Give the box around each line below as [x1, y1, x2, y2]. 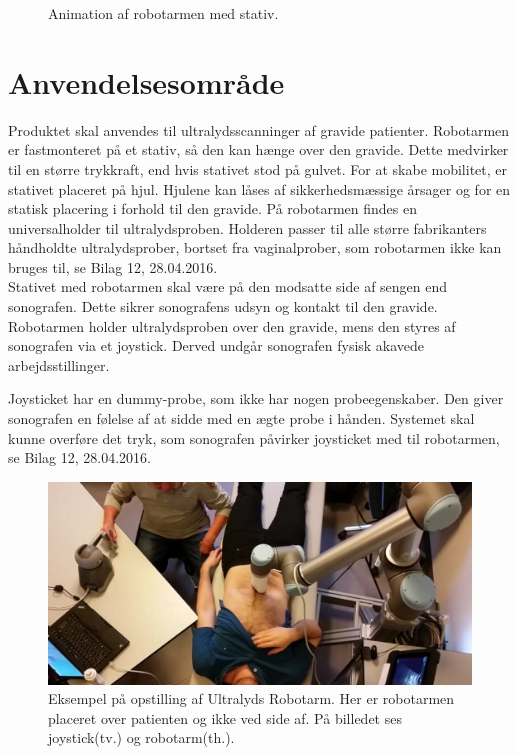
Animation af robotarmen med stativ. [48, 3, 279, 23]
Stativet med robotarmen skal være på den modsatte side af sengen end [8, 276, 448, 297]
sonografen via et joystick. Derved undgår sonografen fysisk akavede [8, 335, 425, 356]
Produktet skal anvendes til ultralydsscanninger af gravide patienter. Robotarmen [8, 119, 510, 140]
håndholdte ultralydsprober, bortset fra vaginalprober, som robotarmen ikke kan [8, 237, 502, 258]
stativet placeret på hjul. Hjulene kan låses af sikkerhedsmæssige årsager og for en [8, 178, 511, 199]
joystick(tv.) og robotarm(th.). [48, 727, 235, 748]
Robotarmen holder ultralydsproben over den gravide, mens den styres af [8, 315, 456, 336]
